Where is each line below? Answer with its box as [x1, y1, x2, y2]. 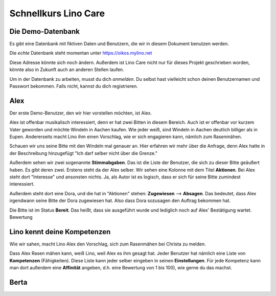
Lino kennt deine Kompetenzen [9, 227, 111, 236]
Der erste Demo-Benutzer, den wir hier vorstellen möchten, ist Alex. [9, 110, 152, 116]
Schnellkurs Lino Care [9, 8, 105, 19]
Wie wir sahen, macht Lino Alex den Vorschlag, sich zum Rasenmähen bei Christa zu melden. [9, 241, 206, 247]
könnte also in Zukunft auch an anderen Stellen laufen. [9, 66, 125, 73]
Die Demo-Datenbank [9, 27, 80, 36]
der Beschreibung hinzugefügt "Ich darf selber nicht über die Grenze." [9, 150, 158, 156]
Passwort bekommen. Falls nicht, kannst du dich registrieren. [9, 83, 138, 89]
